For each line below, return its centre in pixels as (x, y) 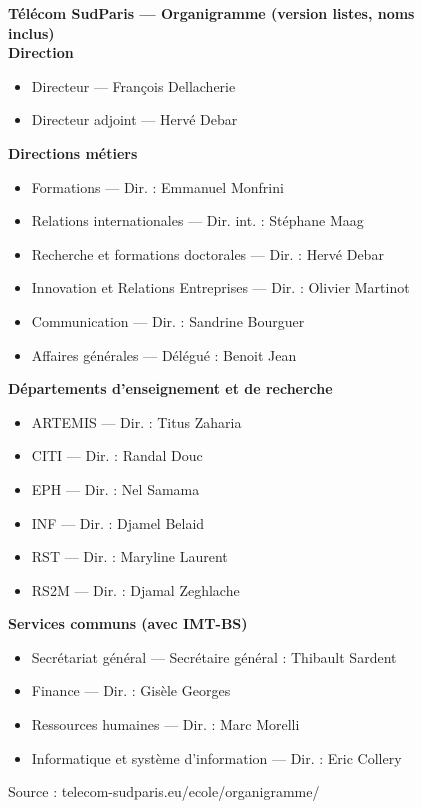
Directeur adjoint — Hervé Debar (134, 119)
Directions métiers (73, 152)
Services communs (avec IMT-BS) (128, 623)
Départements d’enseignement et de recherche (170, 388)
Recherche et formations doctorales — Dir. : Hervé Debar (207, 253)
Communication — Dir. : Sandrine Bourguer (168, 320)
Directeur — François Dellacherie (133, 85)
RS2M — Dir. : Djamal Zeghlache (135, 589)
